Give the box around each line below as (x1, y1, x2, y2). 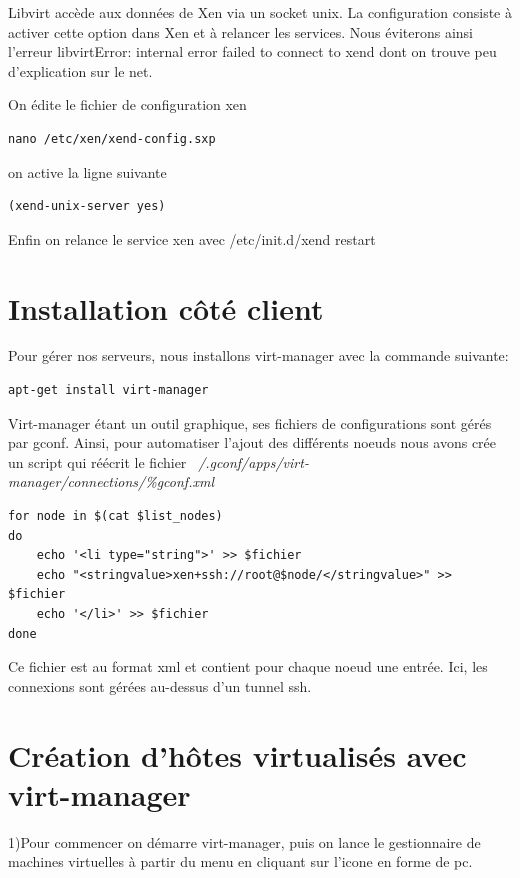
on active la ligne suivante (8, 161, 167, 182)
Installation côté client (8, 287, 324, 328)
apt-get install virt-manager (8, 383, 209, 398)
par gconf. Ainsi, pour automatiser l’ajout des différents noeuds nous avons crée (8, 432, 497, 453)
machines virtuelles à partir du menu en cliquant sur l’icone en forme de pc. (8, 851, 473, 872)
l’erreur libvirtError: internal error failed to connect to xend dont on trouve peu (8, 41, 497, 62)
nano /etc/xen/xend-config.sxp (8, 131, 216, 146)
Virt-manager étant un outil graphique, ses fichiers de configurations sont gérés (8, 412, 492, 433)
